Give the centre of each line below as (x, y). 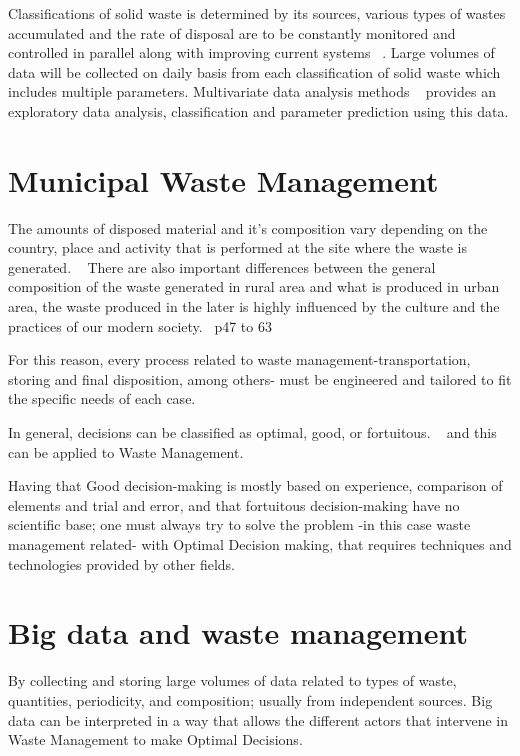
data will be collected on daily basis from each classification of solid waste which (254, 71)
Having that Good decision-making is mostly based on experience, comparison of (255, 485)
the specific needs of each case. (102, 398)
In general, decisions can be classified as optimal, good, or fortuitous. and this (252, 432)
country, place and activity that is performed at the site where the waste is (237, 247)
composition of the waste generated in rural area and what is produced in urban (254, 286)
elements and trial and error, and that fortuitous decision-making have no (234, 504)
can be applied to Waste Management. (126, 451)
